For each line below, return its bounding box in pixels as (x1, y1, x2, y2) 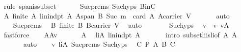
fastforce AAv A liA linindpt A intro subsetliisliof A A (3, 29, 237, 39)
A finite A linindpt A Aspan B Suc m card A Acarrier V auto (3, 10, 230, 20)
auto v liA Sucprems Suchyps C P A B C (23, 39, 175, 49)
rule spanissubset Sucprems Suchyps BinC (3, 1, 156, 11)
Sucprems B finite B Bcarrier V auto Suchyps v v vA (13, 20, 229, 30)
